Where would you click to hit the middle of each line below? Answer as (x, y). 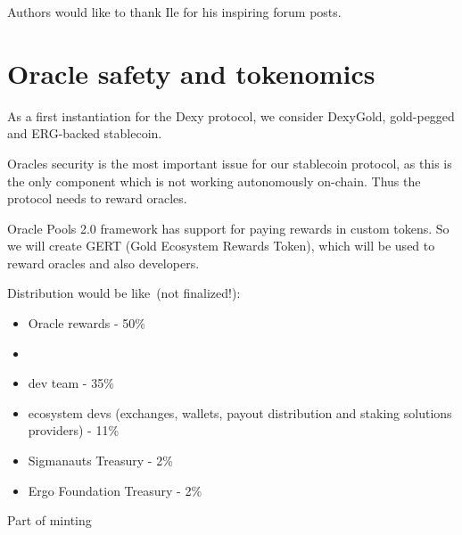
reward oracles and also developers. (103, 263)
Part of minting (49, 520)
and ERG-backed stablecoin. (85, 133)
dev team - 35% (71, 383)
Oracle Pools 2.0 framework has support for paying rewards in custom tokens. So (228, 228)
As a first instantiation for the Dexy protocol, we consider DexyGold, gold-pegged (231, 115)
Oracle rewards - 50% (87, 323)
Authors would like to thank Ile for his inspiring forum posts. (174, 12)
